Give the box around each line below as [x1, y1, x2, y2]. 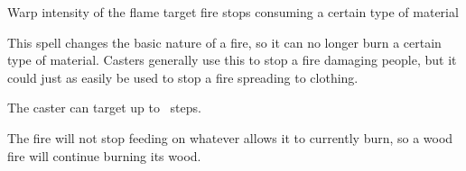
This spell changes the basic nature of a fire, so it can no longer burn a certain [7, 32, 442, 51]
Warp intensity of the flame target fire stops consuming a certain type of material [7, 3, 459, 21]
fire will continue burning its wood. [7, 146, 201, 165]
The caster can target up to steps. [7, 98, 201, 117]
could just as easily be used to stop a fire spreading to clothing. [7, 67, 359, 86]
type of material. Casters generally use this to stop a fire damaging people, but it [7, 50, 457, 69]
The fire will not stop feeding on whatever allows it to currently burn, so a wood [7, 128, 453, 147]
